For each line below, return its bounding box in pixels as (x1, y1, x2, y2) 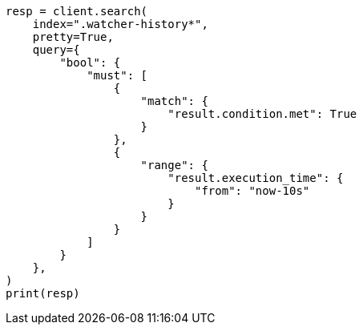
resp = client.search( (6, 5, 148, 18)
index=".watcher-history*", (32, 18, 208, 30)
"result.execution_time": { (167, 172, 344, 184)
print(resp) (6, 287, 80, 300)
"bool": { (59, 56, 121, 69)
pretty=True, (32, 30, 114, 43)
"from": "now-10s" (195, 184, 310, 197)
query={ (32, 43, 80, 56)
